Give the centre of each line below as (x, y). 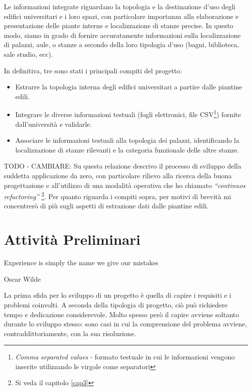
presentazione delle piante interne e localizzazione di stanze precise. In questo (119, 25)
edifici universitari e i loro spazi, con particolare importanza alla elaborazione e (121, 16)
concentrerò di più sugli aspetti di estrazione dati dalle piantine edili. (106, 206)
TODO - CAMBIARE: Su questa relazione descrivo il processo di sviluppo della (123, 166)
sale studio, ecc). (29, 54)
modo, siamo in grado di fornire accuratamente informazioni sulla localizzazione (122, 35)
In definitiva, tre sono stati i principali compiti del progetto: (93, 70)
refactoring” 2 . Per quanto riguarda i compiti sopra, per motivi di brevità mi (118, 195)
